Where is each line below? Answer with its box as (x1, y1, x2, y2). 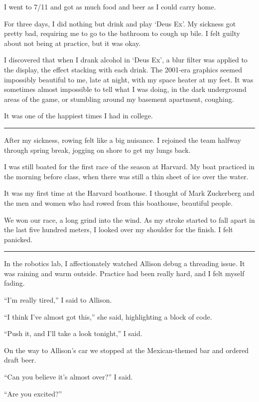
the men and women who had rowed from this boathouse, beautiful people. (4, 197, 233, 208)
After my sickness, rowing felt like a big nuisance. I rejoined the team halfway (4, 134, 241, 145)
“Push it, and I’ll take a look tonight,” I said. (4, 328, 142, 339)
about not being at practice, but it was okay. (4, 37, 141, 48)
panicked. (4, 234, 33, 244)
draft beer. (4, 355, 36, 365)
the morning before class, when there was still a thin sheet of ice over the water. (4, 171, 249, 181)
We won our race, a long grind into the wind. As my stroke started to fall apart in (4, 214, 255, 225)
